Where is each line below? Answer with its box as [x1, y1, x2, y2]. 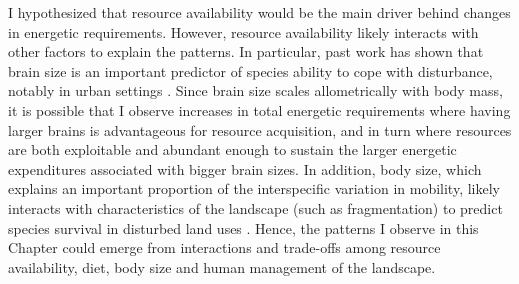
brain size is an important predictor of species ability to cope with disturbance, [8, 60, 493, 81]
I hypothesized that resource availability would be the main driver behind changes [8, 2, 511, 22]
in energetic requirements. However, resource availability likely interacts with [8, 21, 479, 42]
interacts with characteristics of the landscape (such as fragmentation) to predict [8, 197, 503, 218]
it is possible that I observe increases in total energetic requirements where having [8, 99, 511, 120]
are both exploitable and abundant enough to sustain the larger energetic [8, 139, 457, 160]
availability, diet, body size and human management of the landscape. [8, 256, 436, 277]
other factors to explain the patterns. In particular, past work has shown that [8, 41, 484, 62]
